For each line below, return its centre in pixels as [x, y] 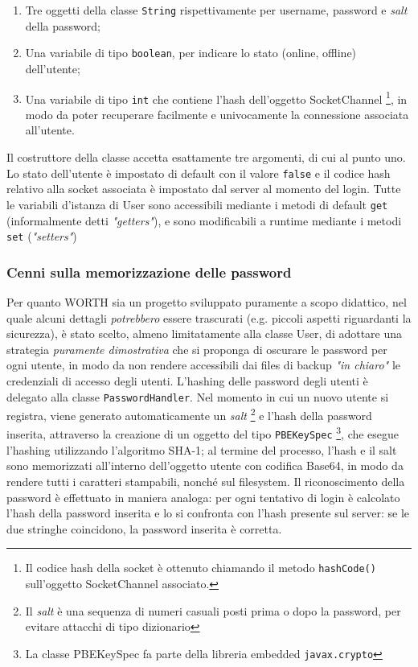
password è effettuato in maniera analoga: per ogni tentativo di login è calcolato [203, 497]
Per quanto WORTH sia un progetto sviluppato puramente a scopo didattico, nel [207, 301]
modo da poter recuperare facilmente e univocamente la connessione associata [217, 114]
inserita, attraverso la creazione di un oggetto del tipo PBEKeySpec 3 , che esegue [203, 433]
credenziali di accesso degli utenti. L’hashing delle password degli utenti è [187, 380]
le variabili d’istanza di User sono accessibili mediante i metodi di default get [197, 204]
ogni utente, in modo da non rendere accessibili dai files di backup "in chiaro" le [204, 365]
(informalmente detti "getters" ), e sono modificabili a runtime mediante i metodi [204, 220]
